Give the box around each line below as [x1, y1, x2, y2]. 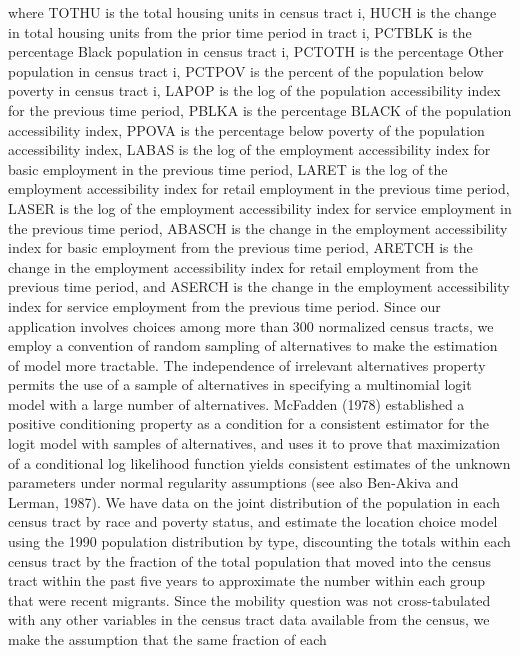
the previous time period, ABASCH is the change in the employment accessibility [8, 217, 508, 238]
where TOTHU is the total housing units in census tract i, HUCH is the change [8, 2, 497, 22]
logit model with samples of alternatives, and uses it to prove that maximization [8, 433, 501, 454]
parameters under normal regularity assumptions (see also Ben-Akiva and [8, 472, 459, 493]
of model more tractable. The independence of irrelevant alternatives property [8, 354, 486, 375]
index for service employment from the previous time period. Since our [8, 295, 441, 316]
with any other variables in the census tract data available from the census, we [8, 609, 490, 630]
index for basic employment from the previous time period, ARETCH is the [8, 237, 473, 258]
